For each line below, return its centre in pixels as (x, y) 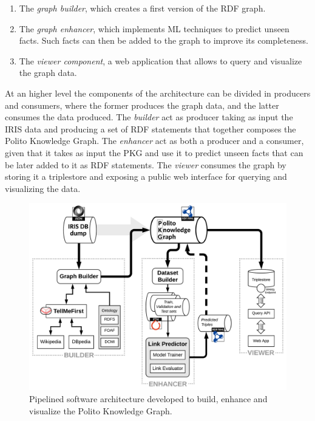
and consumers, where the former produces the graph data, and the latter (142, 105)
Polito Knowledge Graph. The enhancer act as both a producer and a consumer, (154, 141)
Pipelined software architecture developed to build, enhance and (148, 398)
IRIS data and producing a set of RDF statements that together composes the (151, 128)
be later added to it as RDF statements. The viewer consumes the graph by (146, 164)
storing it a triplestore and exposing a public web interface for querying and (146, 176)
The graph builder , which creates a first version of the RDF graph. (142, 8)
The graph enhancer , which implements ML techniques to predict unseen (154, 28)
